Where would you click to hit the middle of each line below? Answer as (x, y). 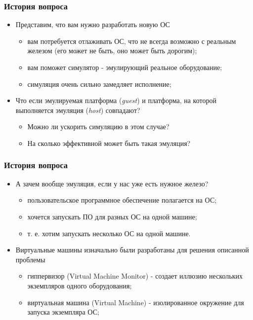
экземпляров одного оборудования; (80, 285)
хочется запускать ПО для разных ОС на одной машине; (112, 216)
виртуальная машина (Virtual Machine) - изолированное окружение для (136, 302)
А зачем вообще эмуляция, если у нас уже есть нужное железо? (112, 183)
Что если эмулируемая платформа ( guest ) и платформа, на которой (116, 100)
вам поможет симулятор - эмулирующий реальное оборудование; (125, 67)
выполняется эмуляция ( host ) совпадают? (78, 110)
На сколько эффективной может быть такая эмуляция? (109, 143)
